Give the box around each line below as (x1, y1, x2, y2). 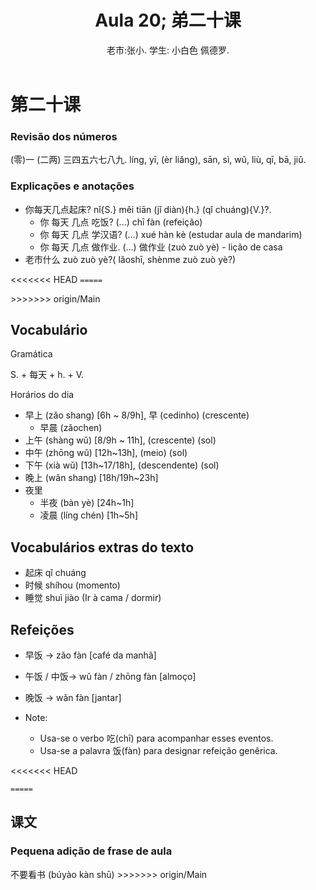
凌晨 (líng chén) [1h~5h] (39, 509, 138, 521)
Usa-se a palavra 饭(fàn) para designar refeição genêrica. (39, 744, 278, 756)
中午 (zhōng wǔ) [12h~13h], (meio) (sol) (24, 447, 188, 459)
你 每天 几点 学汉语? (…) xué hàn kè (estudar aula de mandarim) (39, 228, 303, 240)
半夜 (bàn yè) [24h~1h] (39, 497, 135, 509)
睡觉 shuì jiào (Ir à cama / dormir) (24, 592, 162, 604)
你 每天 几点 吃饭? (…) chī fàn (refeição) (39, 216, 203, 228)
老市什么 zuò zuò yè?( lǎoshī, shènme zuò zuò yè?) (24, 253, 237, 265)
